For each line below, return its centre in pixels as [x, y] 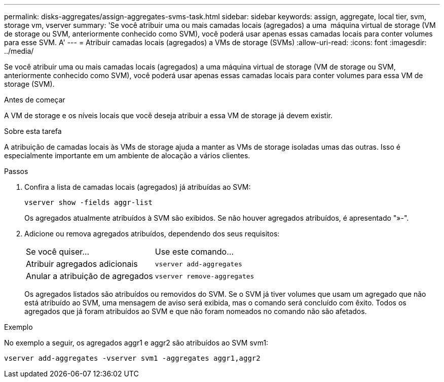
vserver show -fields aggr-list [88, 202]
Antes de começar [35, 100]
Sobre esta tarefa [33, 131]
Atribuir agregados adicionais [82, 264]
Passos [16, 171]
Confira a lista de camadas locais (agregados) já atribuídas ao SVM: [138, 187]
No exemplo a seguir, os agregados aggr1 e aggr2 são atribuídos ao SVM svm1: [136, 343]
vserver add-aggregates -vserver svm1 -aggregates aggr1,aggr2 [132, 358]
